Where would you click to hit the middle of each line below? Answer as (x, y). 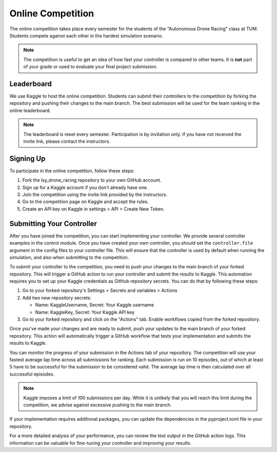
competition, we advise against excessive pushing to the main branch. (97, 405)
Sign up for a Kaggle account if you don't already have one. (85, 187)
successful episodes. (32, 374)
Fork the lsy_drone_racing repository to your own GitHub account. (92, 180)
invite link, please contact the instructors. (67, 141)
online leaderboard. (30, 110)
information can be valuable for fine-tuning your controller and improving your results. (101, 443)
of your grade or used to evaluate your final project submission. (91, 67)
